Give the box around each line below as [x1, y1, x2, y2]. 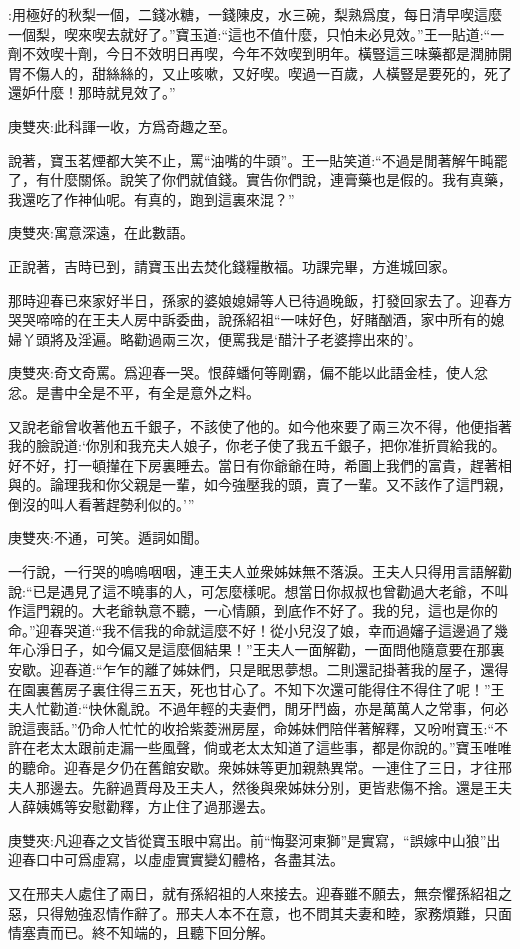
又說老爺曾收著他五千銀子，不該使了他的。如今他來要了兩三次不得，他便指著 [8, 415, 512, 436]
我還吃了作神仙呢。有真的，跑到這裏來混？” [8, 188, 295, 209]
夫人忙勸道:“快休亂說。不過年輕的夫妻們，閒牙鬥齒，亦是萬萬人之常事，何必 [8, 698, 509, 719]
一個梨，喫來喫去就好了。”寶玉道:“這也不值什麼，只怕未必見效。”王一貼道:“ [8, 23, 491, 44]
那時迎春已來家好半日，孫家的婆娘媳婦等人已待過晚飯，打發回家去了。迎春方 [8, 289, 512, 310]
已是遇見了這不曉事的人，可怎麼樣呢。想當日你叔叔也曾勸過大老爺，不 [32, 580, 495, 601]
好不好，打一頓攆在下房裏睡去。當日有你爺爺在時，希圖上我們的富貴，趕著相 [8, 454, 512, 475]
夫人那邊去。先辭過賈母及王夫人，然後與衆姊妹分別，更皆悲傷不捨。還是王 [8, 776, 498, 797]
